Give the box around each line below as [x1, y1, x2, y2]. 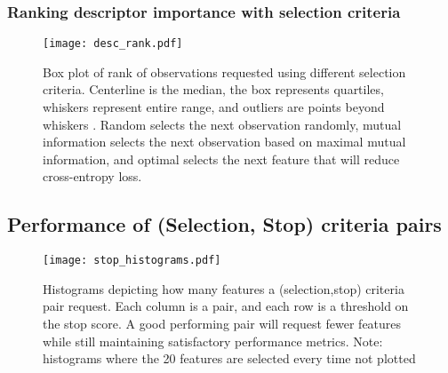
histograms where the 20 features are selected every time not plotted [43, 349, 416, 368]
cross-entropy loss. [43, 167, 142, 186]
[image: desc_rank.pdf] [43, 37, 183, 51]
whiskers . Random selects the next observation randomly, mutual [43, 115, 402, 133]
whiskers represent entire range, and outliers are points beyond [43, 98, 385, 116]
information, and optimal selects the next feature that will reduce [43, 149, 400, 168]
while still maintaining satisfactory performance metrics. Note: [43, 331, 383, 350]
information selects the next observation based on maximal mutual [43, 132, 406, 151]
